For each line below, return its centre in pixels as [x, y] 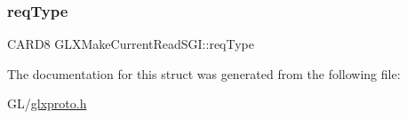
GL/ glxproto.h [47, 103]
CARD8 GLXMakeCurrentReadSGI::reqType [131, 44]
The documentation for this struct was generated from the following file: [204, 73]
